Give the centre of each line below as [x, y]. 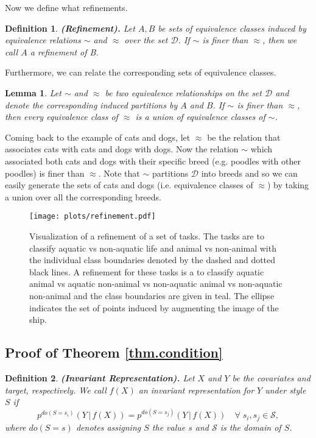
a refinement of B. [64, 51]
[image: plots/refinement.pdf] [93, 217]
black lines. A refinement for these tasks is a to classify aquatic [147, 271]
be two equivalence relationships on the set [183, 92]
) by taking [288, 185]
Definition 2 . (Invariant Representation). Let [100, 377]
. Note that [119, 173]
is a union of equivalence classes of [200, 117]
